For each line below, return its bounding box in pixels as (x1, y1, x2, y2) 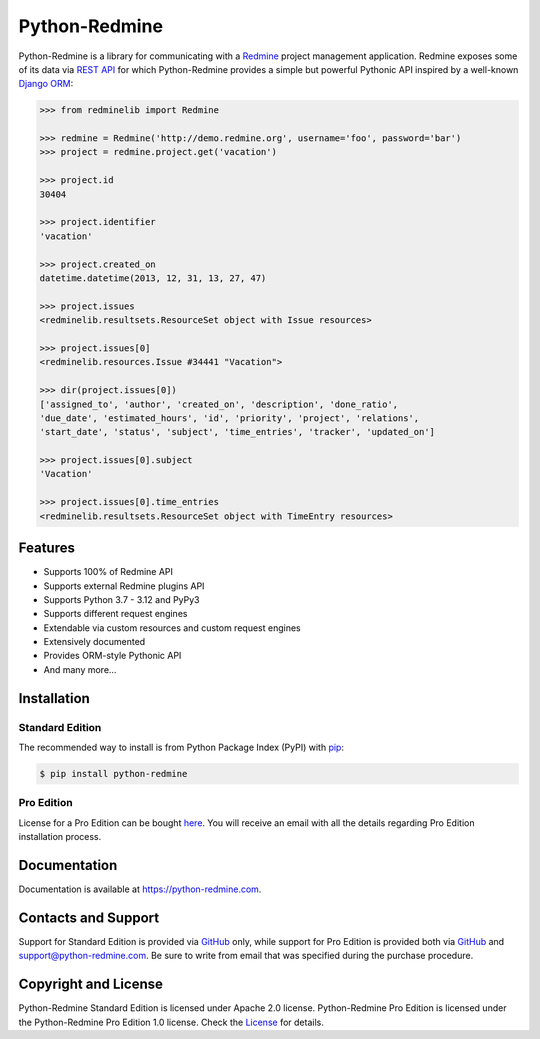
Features (18, 540, 75, 557)
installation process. (18, 831, 102, 843)
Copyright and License (18, 976, 164, 993)
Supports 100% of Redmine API (43, 566, 174, 578)
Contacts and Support (18, 909, 160, 926)
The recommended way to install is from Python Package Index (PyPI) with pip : (18, 741, 345, 754)
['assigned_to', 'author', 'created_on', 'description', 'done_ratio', (39, 398, 399, 410)
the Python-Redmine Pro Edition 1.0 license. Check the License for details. (18, 1016, 324, 1028)
